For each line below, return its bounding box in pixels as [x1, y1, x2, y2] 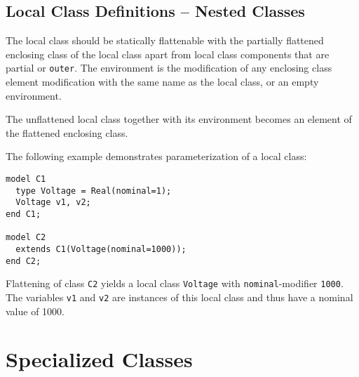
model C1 [6, 174, 46, 185]
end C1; [6, 209, 41, 219]
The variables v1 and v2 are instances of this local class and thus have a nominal [6, 289, 353, 304]
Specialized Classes [6, 345, 193, 373]
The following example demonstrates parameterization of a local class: [6, 149, 307, 164]
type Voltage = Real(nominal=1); [15, 185, 172, 196]
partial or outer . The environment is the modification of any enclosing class [6, 60, 332, 75]
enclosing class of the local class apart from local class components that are [6, 46, 330, 61]
